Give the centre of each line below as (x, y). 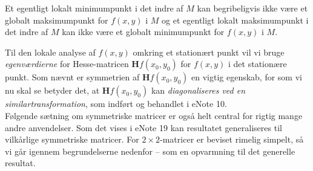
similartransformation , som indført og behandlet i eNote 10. (116, 104)
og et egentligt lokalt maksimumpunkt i (235, 20)
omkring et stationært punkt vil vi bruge (209, 52)
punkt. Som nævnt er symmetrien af (72, 77)
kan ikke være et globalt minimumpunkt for (143, 32)
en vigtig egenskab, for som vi (247, 77)
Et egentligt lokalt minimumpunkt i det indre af (94, 8)
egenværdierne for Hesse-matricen (67, 64)
